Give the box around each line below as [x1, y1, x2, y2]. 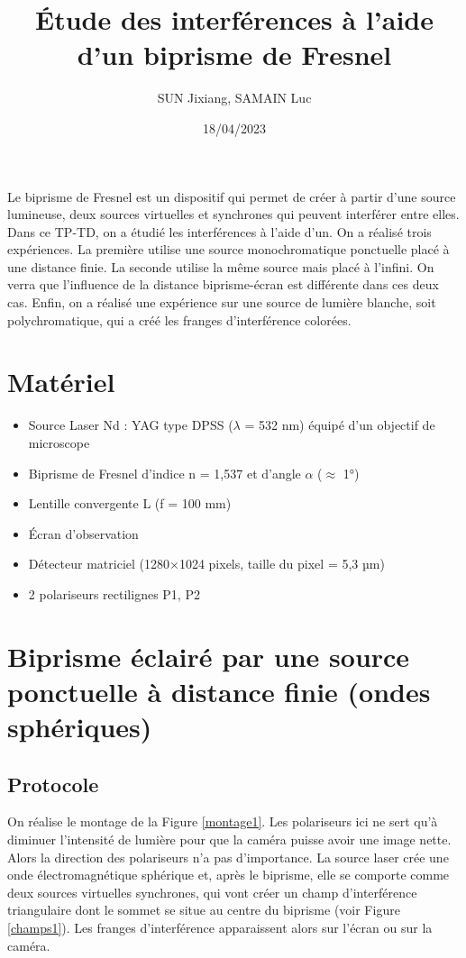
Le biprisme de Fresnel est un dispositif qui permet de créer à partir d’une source [7, 187, 456, 205]
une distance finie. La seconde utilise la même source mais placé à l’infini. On [7, 257, 434, 276]
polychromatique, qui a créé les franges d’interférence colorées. [7, 310, 352, 329]
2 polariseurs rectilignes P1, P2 [28, 584, 200, 603]
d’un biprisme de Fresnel [77, 36, 392, 73]
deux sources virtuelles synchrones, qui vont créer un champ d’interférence [7, 882, 417, 901]
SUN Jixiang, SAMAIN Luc [157, 88, 312, 107]
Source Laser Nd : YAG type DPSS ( [28, 415, 233, 434]
